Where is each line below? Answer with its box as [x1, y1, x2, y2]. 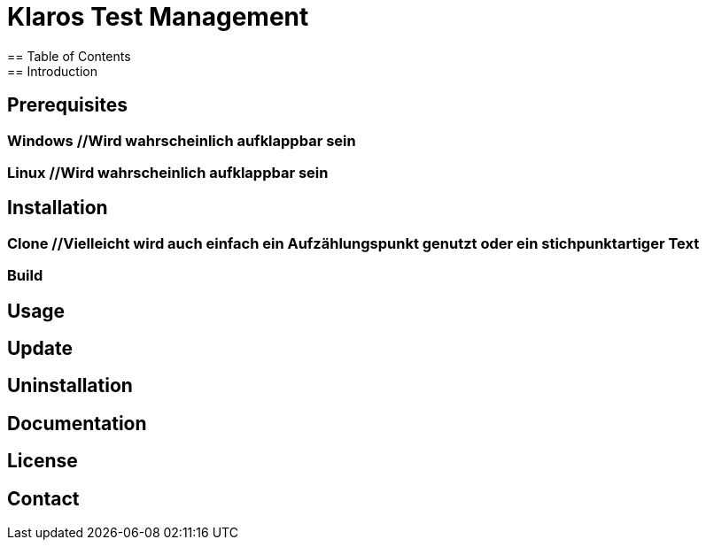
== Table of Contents [7, 48, 131, 64]
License [7, 450, 78, 473]
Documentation [7, 412, 147, 435]
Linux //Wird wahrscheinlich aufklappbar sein [7, 163, 329, 181]
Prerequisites [7, 94, 128, 117]
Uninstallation [7, 374, 133, 397]
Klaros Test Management [7, 2, 309, 32]
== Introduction [7, 63, 97, 79]
